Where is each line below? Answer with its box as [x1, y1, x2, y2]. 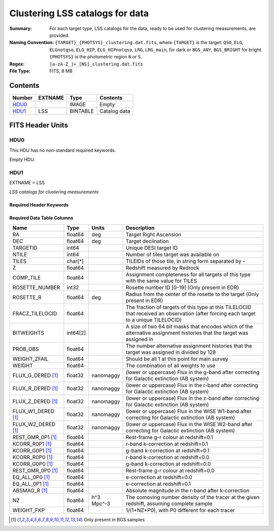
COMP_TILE [12, 274, 41, 281]
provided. [49, 32, 70, 38]
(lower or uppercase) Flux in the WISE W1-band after [125, 408, 252, 415]
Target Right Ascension [125, 231, 182, 238]
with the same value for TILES [125, 277, 197, 284]
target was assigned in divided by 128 [125, 348, 216, 355]
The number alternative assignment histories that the [125, 342, 252, 349]
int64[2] [66, 329, 86, 336]
